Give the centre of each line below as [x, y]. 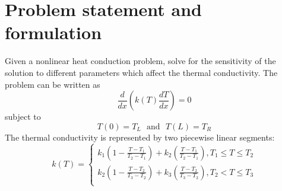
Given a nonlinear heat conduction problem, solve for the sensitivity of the [140, 61]
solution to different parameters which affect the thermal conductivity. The [141, 72]
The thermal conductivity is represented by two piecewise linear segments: [140, 137]
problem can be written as [53, 84]
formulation [53, 32]
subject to [23, 117]
